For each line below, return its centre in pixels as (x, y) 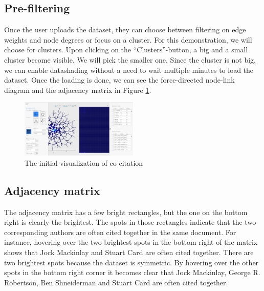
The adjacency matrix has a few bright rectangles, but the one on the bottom (126, 212)
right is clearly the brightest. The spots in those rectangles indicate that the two (130, 222)
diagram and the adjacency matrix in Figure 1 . (78, 90)
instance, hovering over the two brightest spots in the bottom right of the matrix (131, 242)
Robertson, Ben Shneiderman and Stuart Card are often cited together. (116, 282)
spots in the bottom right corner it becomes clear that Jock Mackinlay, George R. (132, 272)
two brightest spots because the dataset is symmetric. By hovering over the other (131, 262)
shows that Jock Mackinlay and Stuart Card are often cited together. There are (129, 252)
